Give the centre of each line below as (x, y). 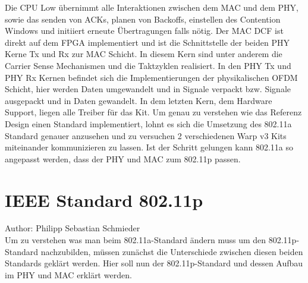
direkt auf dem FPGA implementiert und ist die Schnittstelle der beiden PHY (147, 42)
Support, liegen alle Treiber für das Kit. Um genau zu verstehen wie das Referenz (153, 112)
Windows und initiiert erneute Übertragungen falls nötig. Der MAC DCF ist (144, 31)
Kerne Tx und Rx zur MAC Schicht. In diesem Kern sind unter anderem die (144, 54)
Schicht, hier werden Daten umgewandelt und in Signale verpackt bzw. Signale (148, 89)
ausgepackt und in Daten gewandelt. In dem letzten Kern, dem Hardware (139, 100)
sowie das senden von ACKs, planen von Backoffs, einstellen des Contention (143, 19)
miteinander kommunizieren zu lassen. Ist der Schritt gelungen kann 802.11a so (149, 147)
